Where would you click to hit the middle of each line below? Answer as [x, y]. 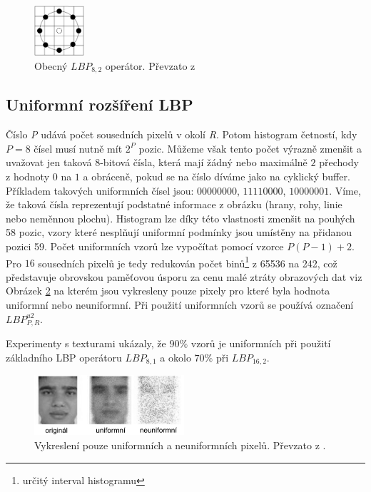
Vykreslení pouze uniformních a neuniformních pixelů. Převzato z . [180, 445]
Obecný [51, 65]
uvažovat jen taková [49, 162]
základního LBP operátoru [64, 357]
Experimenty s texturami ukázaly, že [86, 343]
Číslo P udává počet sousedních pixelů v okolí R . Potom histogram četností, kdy [182, 134]
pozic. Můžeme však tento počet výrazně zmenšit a [250, 148]
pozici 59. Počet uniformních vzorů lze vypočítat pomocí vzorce [145, 246]
